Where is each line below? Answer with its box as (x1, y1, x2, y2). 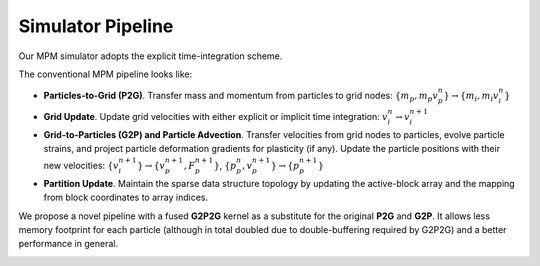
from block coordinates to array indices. (43, 191, 209, 204)
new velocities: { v (43, 160, 119, 172)
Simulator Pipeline (18, 15, 174, 37)
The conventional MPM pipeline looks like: (18, 68, 193, 80)
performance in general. (18, 238, 119, 250)
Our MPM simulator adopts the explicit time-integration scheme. (18, 50, 283, 62)
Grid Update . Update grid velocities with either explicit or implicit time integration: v (43, 110, 389, 122)
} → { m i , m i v (443, 90, 499, 104)
